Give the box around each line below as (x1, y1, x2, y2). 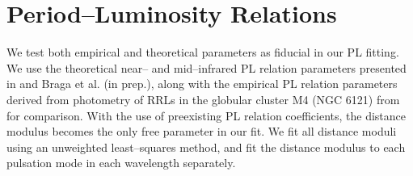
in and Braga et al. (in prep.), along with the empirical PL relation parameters (6, 75, 398, 92)
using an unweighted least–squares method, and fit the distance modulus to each (6, 138, 406, 155)
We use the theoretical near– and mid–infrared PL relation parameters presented (6, 59, 407, 76)
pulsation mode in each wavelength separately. (6, 154, 236, 171)
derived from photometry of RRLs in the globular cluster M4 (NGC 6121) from (6, 90, 400, 107)
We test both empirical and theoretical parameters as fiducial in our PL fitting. (6, 44, 399, 61)
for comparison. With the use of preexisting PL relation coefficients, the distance (6, 107, 407, 124)
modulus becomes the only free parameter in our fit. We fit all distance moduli (6, 123, 397, 140)
